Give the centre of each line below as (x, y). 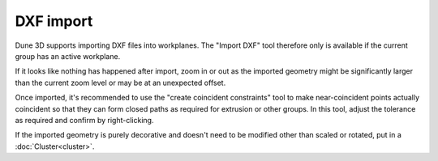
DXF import (54, 21)
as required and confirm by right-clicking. (84, 120)
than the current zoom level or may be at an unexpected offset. (120, 83)
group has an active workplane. (68, 56)
